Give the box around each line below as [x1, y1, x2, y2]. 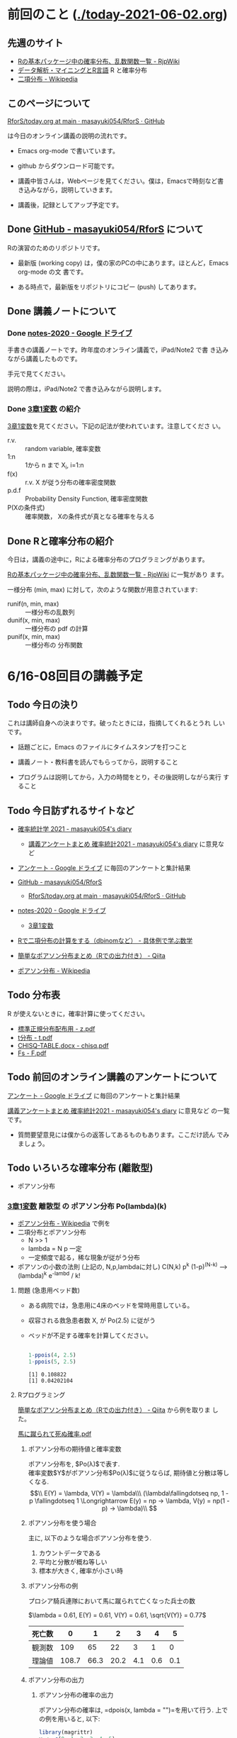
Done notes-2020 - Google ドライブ [7, 328, 133, 338]
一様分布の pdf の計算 [25, 625, 88, 633]
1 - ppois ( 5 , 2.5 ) [28, 1358, 76, 1365]
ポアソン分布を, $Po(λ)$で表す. [28, 1459, 120, 1468]
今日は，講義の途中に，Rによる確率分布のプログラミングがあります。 [7, 555, 209, 564]
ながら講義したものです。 [7, 355, 81, 363]
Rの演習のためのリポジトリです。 [7, 243, 104, 252]
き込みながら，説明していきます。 [17, 185, 117, 194]
